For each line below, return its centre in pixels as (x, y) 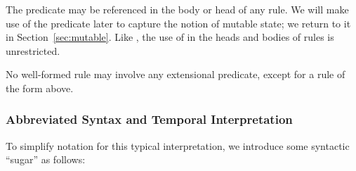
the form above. (40, 88)
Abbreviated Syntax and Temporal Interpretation (149, 119)
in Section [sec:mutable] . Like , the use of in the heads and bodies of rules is (170, 37)
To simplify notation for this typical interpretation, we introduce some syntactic (178, 145)
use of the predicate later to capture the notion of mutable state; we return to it (178, 23)
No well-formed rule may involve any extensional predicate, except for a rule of (176, 74)
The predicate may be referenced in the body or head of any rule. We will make (177, 9)
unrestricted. (33, 50)
